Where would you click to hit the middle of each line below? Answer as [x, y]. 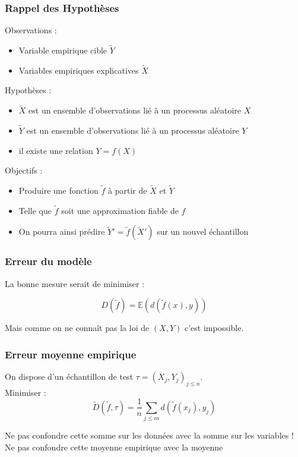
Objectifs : [24, 170]
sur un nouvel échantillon [203, 231]
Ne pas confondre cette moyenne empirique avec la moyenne [114, 447]
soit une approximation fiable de [120, 210]
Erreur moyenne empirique [71, 354]
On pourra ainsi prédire [62, 231]
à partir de [128, 190]
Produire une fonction [58, 190]
